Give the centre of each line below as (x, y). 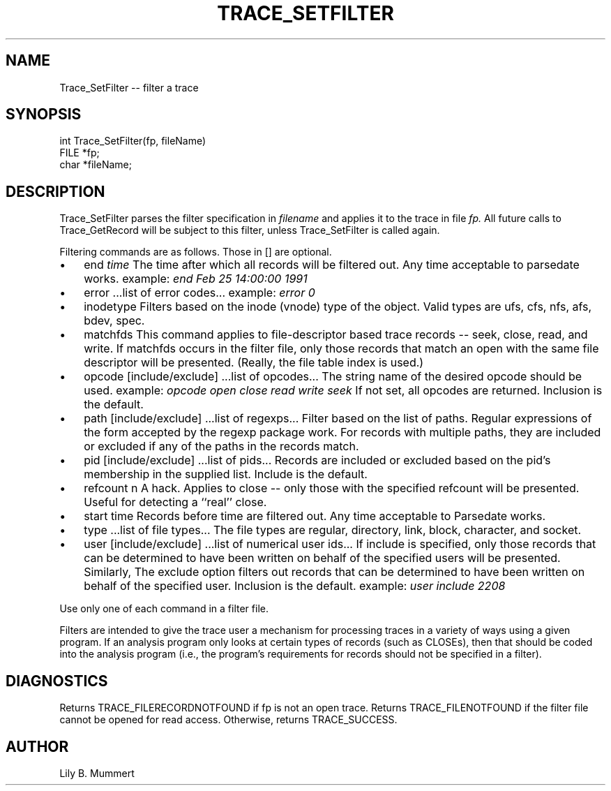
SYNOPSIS (44, 114)
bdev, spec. (114, 321)
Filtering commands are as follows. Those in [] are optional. (196, 252)
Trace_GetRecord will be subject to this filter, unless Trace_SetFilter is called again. (250, 230)
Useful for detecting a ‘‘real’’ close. (175, 502)
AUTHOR (37, 746)
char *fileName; (96, 165)
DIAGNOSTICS (57, 681)
